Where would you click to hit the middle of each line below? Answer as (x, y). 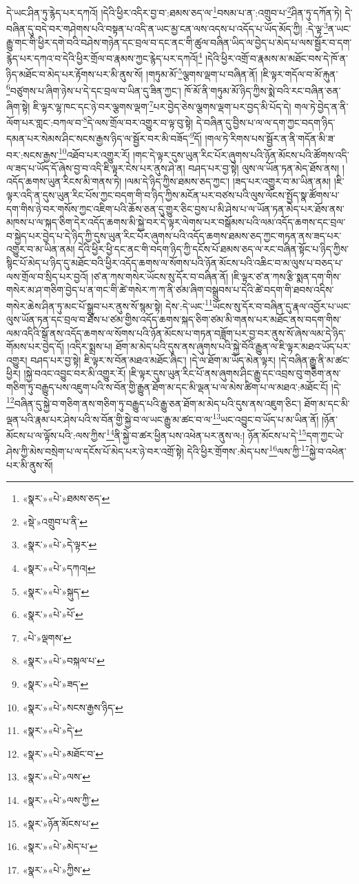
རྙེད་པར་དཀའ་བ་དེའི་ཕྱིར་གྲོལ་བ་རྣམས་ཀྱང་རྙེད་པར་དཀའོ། (102, 58)
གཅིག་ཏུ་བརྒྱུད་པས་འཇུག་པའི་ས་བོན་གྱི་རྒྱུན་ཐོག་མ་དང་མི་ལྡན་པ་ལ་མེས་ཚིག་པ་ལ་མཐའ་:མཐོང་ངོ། (167, 387)
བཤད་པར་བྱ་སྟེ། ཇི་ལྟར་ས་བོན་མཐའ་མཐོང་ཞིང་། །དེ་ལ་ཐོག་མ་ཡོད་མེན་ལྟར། (153, 359)
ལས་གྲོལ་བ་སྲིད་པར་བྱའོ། (47, 276)
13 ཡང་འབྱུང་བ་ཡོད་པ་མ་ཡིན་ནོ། (266, 418)
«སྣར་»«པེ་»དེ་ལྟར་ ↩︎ (60, 545)
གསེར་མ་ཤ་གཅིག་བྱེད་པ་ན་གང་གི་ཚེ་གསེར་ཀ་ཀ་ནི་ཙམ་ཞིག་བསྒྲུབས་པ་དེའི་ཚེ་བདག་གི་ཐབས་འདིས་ (170, 290)
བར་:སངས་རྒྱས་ (32, 154)
